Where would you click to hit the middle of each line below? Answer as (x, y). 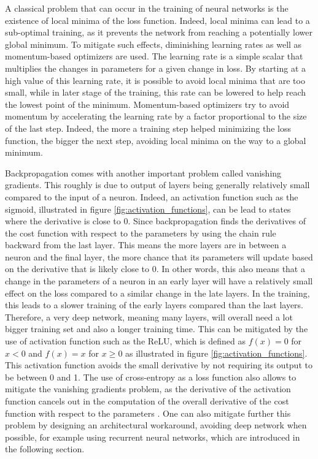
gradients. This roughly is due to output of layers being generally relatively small (157, 185)
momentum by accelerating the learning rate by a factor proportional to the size (156, 116)
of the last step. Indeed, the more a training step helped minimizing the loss (148, 128)
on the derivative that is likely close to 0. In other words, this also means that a (155, 269)
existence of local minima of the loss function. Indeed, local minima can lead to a (157, 20)
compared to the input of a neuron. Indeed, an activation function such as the (152, 196)
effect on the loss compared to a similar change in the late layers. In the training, (157, 293)
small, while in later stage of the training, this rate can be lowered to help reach (156, 92)
